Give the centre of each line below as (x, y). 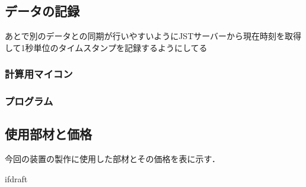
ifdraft (16, 178)
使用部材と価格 (48, 134)
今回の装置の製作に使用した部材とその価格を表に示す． (113, 159)
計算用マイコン (39, 74)
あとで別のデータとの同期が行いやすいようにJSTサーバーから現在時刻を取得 (153, 36)
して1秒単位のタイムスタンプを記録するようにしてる (106, 47)
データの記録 (42, 11)
